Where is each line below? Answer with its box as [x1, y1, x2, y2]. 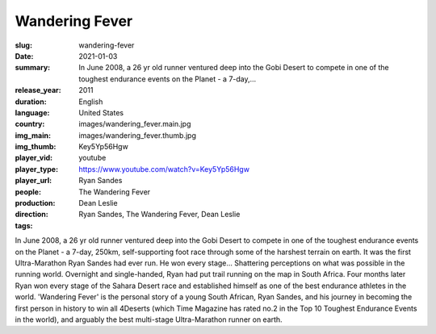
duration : [15, 97, 48, 106]
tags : [15, 220, 33, 230]
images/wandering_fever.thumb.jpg [78, 130, 197, 140]
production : [15, 198, 56, 208]
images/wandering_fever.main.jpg [78, 119, 191, 129]
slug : [15, 40, 32, 50]
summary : [15, 63, 51, 73]
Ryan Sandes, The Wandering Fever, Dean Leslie [78, 210, 241, 219]
